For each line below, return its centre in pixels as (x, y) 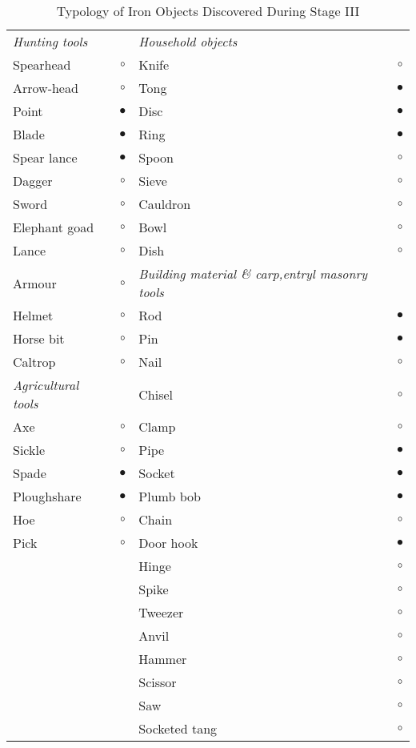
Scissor (158, 682)
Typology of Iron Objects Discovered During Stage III (208, 11)
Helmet (33, 315)
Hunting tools (50, 41)
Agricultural (46, 385)
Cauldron (165, 204)
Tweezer (161, 612)
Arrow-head (46, 88)
